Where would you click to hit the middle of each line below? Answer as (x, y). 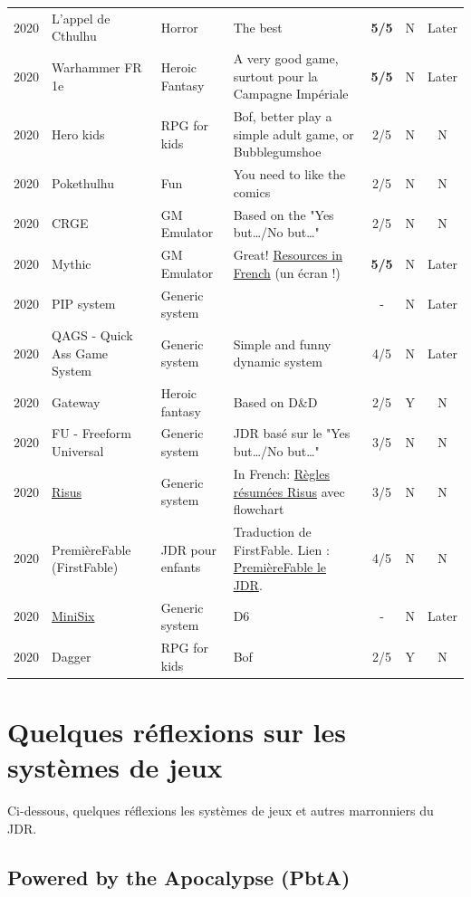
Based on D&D (275, 401)
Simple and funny (282, 344)
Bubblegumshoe (277, 152)
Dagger (72, 656)
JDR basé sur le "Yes (292, 433)
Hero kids (78, 134)
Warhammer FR (97, 67)
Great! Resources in (288, 255)
